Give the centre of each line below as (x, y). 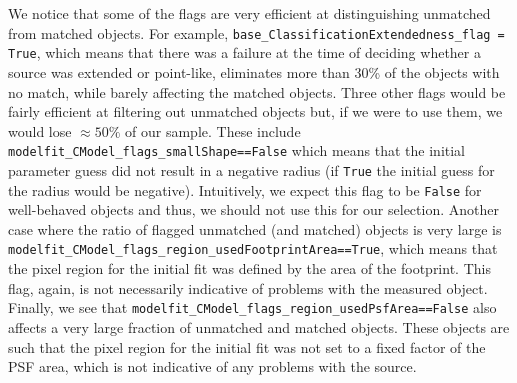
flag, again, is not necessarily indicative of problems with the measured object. (248, 287)
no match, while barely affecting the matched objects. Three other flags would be (257, 91)
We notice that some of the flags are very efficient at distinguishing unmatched (249, 13)
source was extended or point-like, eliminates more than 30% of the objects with (254, 71)
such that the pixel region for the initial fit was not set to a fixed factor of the (247, 346)
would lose (40, 130)
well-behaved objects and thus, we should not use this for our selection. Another (253, 209)
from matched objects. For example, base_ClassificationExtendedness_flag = (256, 32)
